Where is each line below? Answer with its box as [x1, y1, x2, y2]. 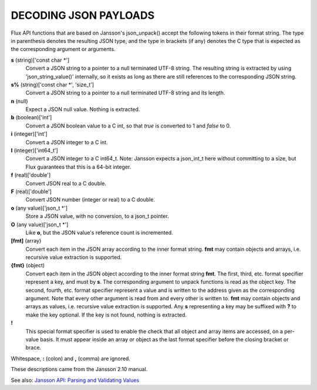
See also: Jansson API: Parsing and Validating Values [11, 376, 140, 384]
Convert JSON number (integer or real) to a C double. [25, 196, 156, 203]
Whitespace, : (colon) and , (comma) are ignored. [11, 355, 130, 362]
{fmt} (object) [11, 262, 45, 269]
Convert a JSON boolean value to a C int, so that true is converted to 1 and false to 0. [25, 122, 231, 129]
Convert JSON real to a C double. [25, 180, 107, 187]
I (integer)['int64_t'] [11, 147, 58, 154]
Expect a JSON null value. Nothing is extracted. [25, 106, 140, 113]
